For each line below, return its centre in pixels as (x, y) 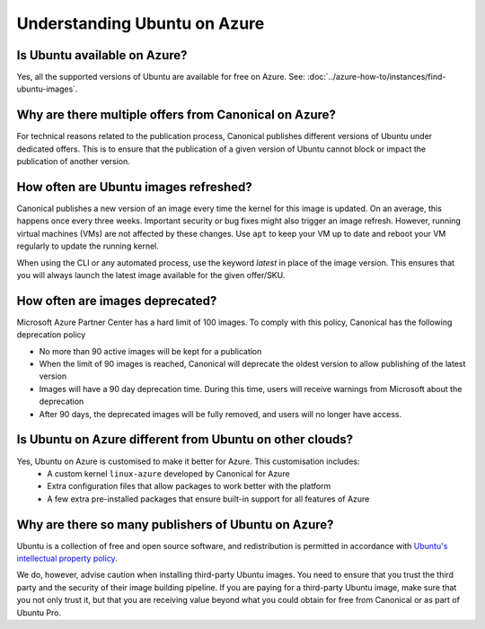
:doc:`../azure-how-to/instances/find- (376, 77)
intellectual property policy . (67, 559)
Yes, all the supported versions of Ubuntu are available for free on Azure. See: (161, 77)
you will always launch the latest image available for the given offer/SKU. (151, 275)
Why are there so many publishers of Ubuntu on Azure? (175, 524)
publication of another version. (73, 162)
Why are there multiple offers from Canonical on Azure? (176, 115)
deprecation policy (51, 335)
